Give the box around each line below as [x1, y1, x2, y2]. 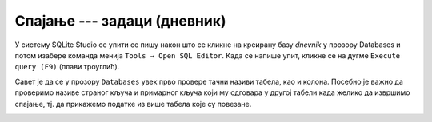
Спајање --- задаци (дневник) [14, 12, 227, 30]
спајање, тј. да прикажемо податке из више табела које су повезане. [14, 99, 252, 108]
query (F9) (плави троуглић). [14, 62, 120, 72]
